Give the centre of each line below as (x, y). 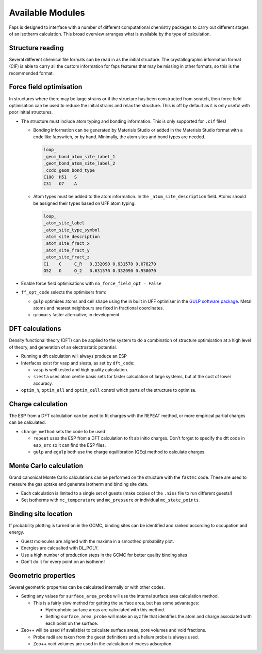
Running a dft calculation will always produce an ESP (74, 356)
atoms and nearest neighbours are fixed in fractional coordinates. (99, 308)
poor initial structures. (31, 112)
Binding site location (41, 514)
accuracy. (43, 383)
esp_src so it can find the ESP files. (70, 445)
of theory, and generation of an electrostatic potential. (63, 347)
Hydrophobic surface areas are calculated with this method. (105, 609)
